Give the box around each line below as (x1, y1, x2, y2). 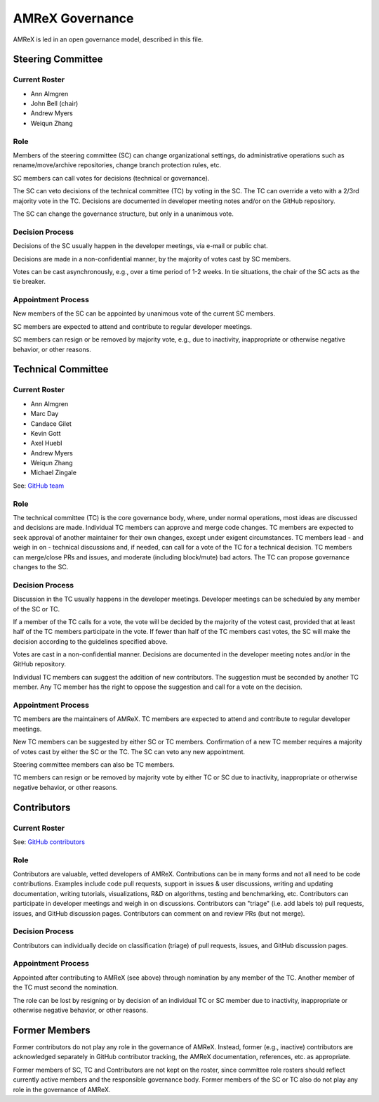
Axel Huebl (30, 439, 62, 448)
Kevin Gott (30, 429, 61, 437)
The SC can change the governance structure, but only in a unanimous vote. (13, 209, 234, 218)
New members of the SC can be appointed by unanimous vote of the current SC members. (13, 309, 276, 318)
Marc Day (30, 410, 59, 418)
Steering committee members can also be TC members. (13, 760, 175, 769)
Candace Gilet (30, 419, 72, 428)
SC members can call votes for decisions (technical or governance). (13, 174, 210, 182)
